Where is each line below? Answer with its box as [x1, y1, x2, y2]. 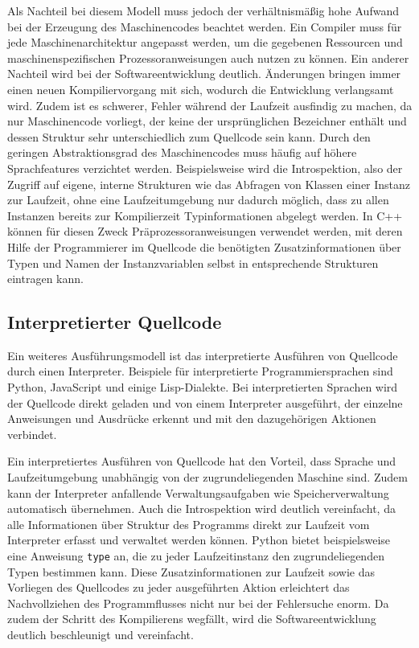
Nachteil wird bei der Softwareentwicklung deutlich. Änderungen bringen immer [7, 65, 401, 82]
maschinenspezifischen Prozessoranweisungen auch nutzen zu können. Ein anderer [7, 49, 409, 66]
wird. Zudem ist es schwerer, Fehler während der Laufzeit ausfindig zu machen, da [7, 96, 413, 113]
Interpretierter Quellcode [7, 310, 222, 334]
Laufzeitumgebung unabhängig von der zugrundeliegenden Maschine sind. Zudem [7, 469, 408, 486]
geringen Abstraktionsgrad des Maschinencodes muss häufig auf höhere [7, 144, 357, 161]
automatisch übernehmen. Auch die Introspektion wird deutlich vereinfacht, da [7, 500, 396, 517]
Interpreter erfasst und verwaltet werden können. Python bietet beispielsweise [7, 531, 391, 548]
